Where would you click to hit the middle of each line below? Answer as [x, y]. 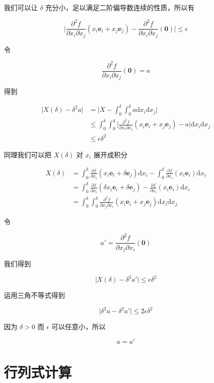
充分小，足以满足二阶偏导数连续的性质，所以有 [120, 7]
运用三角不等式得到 [34, 295]
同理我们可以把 [28, 154]
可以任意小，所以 [79, 327]
